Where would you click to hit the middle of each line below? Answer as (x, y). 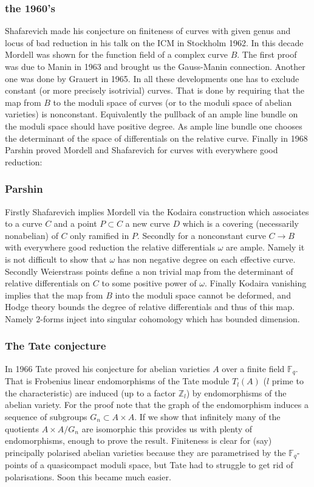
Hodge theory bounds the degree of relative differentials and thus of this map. (150, 307)
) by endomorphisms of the (236, 392)
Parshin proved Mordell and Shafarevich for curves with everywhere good (142, 150)
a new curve (148, 223)
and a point (75, 223)
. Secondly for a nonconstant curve (201, 235)
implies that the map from (54, 295)
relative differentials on (48, 283)
